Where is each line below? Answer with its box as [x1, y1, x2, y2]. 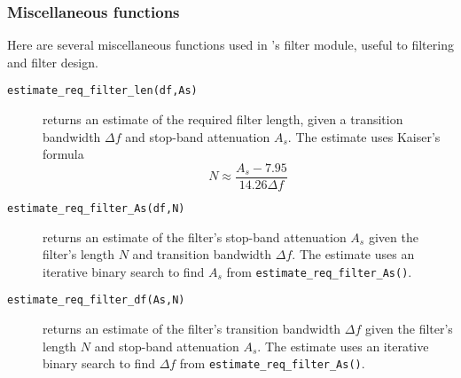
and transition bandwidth [132, 245, 272, 264]
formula [43, 145, 84, 163]
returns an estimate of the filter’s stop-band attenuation [43, 227, 347, 246]
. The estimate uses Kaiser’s [287, 127, 441, 146]
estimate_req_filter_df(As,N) [7, 294, 185, 307]
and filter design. [7, 52, 98, 71]
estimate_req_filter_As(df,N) [7, 201, 185, 215]
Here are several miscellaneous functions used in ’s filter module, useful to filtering [7, 35, 454, 54]
